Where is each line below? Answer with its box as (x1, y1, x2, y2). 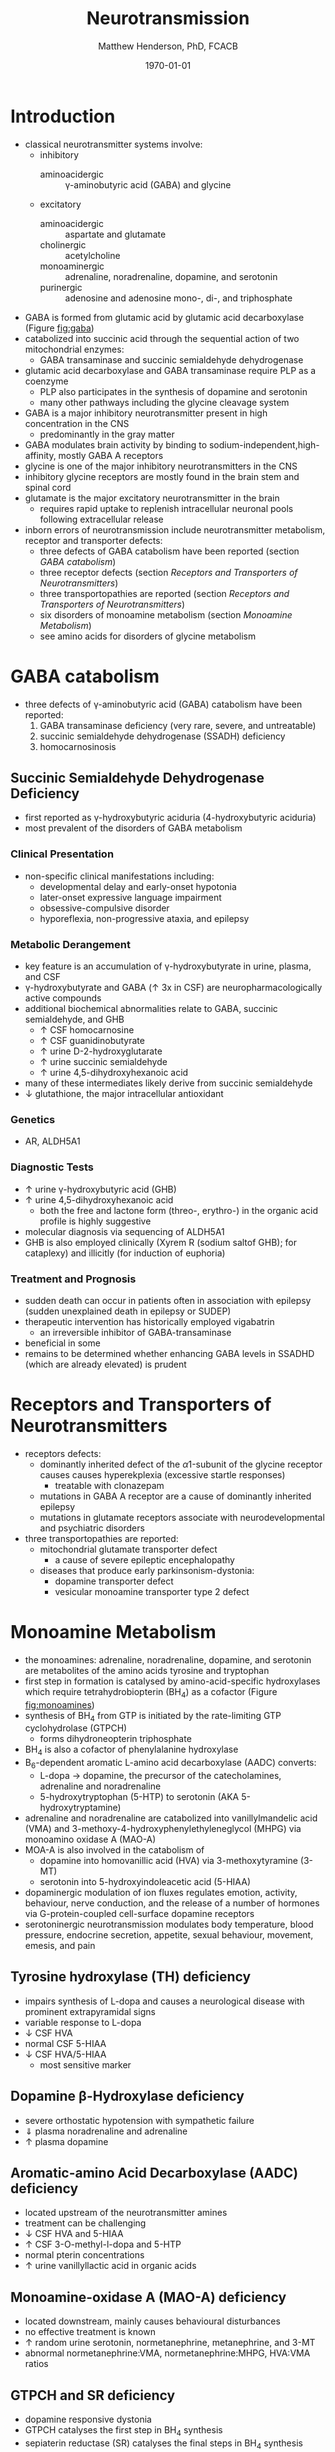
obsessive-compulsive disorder (39, 902, 170, 914)
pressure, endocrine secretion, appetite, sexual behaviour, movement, (24, 1928, 314, 1941)
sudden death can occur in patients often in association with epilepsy (24, 1294, 312, 1306)
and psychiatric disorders (39, 1522, 145, 1534)
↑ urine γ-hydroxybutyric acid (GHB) (24, 1183, 177, 1195)
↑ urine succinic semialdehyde (39, 1056, 168, 1068)
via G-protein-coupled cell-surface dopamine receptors (24, 1907, 255, 1919)
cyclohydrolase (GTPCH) (24, 1722, 128, 1734)
